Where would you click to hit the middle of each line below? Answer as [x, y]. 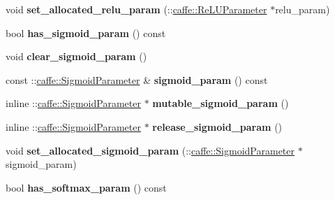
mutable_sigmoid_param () [221, 103]
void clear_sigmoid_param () [76, 56]
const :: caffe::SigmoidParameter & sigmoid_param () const [137, 79]
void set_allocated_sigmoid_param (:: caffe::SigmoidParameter [150, 150]
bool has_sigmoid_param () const [86, 33]
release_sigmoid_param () [217, 126]
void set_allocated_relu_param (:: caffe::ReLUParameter [136, 9]
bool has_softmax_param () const [86, 187]
